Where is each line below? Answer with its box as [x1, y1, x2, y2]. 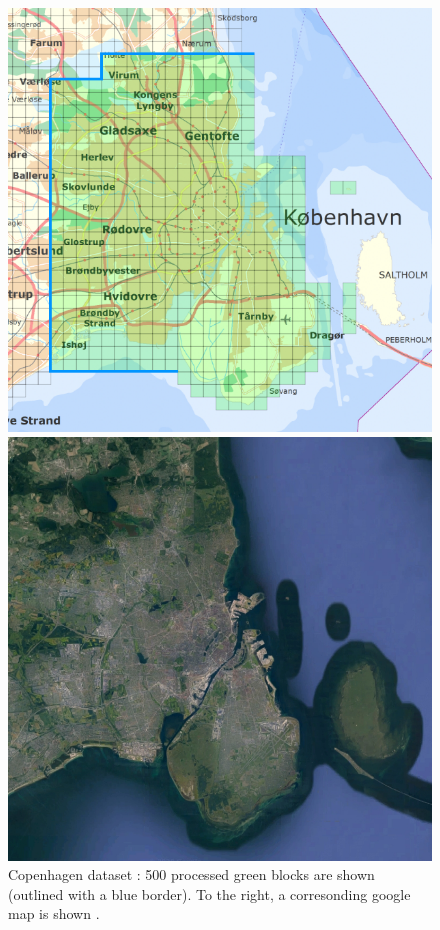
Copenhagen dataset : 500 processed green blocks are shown [8, 864, 375, 885]
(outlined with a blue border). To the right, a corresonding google [8, 883, 411, 904]
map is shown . [8, 903, 100, 924]
